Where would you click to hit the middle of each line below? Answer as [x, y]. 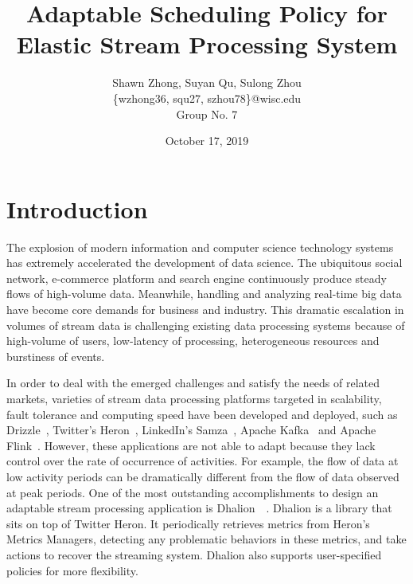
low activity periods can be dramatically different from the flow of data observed [203, 476]
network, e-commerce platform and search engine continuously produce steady [197, 278]
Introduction [77, 208]
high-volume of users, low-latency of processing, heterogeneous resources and [193, 341]
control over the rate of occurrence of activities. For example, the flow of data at [203, 461]
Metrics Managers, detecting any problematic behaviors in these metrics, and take [206, 539]
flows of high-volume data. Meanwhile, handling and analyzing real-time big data [204, 294]
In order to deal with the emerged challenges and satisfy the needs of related [193, 383]
